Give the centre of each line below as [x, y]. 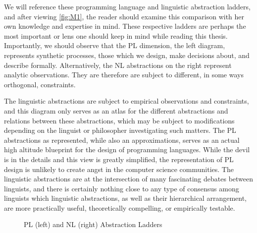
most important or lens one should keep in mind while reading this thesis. [116, 35]
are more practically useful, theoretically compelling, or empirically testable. [120, 207]
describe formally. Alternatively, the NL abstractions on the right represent [118, 65]
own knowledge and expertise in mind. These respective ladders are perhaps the [125, 26]
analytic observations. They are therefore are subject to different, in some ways [124, 75]
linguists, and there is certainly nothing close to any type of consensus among [122, 188]
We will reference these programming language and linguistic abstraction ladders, [127, 6]
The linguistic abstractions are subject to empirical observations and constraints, [127, 101]
